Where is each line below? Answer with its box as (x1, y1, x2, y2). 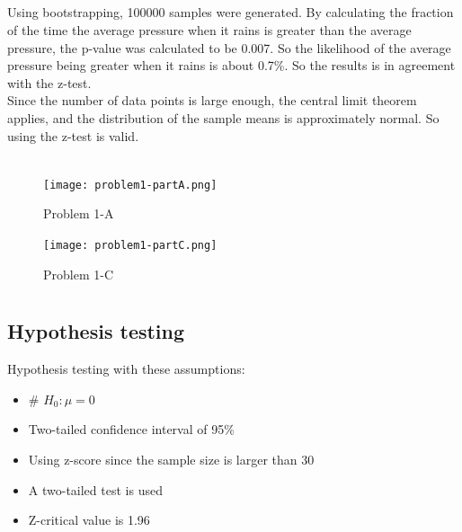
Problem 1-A (43, 204, 114, 223)
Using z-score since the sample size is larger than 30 (28, 450, 315, 469)
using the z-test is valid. (7, 126, 139, 145)
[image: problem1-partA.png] (43, 178, 218, 191)
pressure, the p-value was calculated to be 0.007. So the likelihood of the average (7, 38, 451, 57)
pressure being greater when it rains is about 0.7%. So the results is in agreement (7, 56, 456, 75)
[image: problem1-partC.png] (43, 238, 218, 252)
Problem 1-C (43, 264, 114, 283)
